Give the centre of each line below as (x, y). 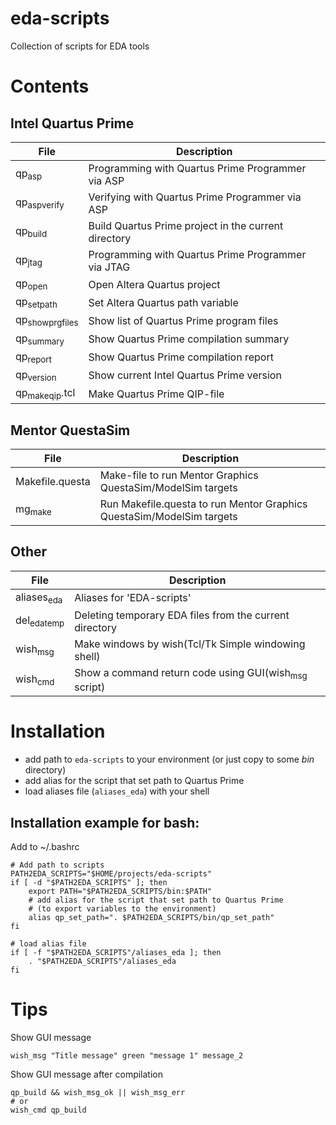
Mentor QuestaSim (70, 430)
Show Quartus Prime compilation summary (189, 339)
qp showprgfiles (47, 321)
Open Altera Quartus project (154, 284)
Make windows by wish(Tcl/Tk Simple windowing (190, 644)
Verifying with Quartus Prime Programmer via (195, 197)
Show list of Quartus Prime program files (183, 320)
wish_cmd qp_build (48, 1110)
